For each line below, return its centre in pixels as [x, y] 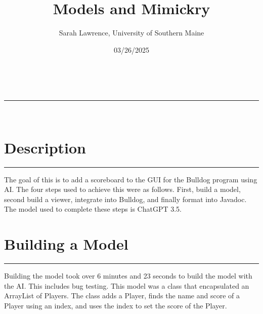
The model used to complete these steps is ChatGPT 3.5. [93, 209]
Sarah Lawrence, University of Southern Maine [131, 33]
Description [45, 147]
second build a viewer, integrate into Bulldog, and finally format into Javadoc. [125, 199]
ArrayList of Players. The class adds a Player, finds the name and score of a [122, 296]
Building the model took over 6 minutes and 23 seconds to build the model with [128, 276]
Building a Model [66, 244]
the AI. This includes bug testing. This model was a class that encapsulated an [127, 285]
